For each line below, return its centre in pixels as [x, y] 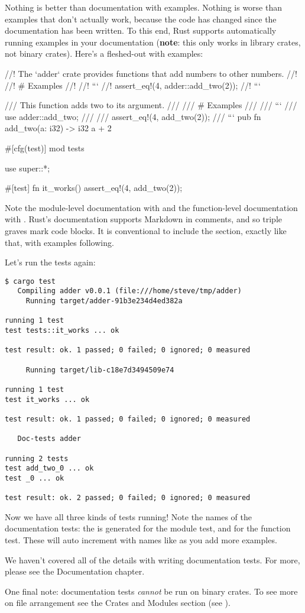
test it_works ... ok [47, 399]
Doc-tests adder [49, 439]
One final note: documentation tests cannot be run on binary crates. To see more [151, 591]
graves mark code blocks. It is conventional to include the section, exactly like [146, 230]
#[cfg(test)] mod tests [45, 147]
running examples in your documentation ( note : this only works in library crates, [153, 42]
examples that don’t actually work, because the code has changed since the [141, 19]
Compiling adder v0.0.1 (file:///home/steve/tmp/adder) [129, 291]
